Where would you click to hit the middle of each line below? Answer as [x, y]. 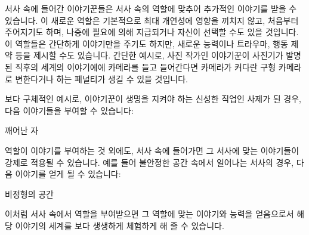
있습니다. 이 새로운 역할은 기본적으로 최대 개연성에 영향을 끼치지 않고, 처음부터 [152, 20]
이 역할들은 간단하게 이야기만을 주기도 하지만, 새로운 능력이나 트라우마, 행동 [146, 43]
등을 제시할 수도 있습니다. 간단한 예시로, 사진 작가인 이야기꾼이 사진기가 [149, 55]
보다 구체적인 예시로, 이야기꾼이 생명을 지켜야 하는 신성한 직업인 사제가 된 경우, [153, 99]
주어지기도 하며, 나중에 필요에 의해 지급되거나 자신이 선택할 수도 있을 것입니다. [152, 32]
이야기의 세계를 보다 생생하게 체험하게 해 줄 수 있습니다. [120, 225]
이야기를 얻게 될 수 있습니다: [68, 174]
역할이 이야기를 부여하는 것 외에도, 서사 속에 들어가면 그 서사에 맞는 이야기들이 [152, 150]
